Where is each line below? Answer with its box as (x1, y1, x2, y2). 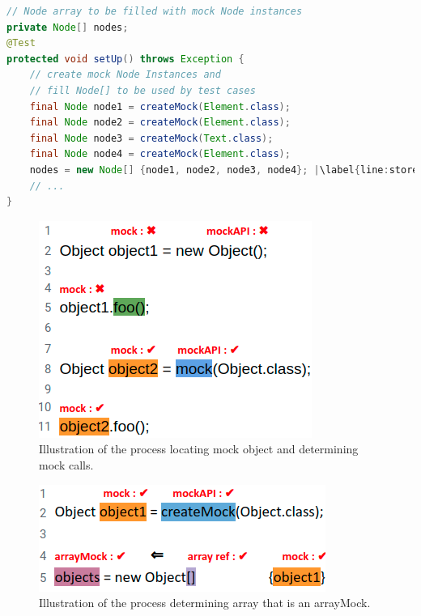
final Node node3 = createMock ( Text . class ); (29, 132, 274, 144)
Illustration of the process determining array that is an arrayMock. (39, 594, 371, 611)
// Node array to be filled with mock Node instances (6, 6, 303, 17)
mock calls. (39, 456, 94, 473)
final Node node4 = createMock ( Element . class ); (29, 148, 291, 160)
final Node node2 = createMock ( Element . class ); (29, 117, 291, 129)
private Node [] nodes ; (6, 21, 129, 33)
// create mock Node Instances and (29, 69, 221, 81)
